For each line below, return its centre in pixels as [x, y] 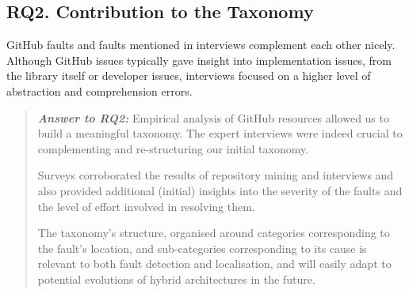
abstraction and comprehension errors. [99, 90]
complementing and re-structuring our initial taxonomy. [173, 148]
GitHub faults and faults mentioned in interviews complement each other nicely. [201, 45]
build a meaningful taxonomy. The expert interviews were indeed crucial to [220, 133]
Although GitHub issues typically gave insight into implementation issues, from [199, 60]
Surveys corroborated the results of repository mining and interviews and [216, 175]
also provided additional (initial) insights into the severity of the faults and [220, 190]
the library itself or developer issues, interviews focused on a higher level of [189, 75]
